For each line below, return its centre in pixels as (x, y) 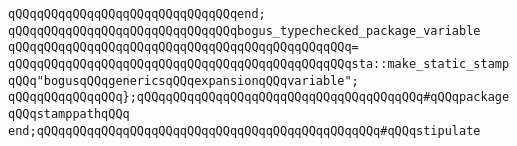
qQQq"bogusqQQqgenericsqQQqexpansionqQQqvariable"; (183, 80)
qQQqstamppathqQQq (69, 113)
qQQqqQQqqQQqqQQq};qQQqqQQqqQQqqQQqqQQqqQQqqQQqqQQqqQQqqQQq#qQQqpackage (259, 97)
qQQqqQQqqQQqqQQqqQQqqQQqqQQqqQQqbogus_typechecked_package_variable (244, 30)
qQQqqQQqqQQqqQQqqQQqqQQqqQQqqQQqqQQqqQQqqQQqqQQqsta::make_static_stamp (259, 63)
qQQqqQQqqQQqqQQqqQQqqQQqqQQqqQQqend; (137, 14)
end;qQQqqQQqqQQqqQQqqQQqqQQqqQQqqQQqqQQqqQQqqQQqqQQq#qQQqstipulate (244, 130)
